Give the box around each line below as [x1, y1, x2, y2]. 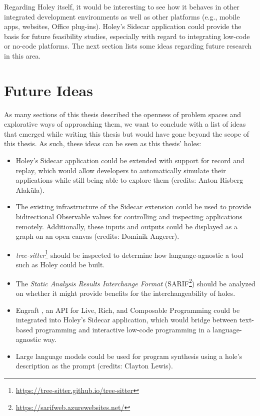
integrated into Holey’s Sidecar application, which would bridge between [15, 314, 237, 325]
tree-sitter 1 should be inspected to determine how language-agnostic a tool [15, 248, 243, 260]
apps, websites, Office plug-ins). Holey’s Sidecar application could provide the [4, 21, 241, 32]
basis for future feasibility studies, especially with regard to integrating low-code [4, 31, 250, 41]
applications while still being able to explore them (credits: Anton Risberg [15, 175, 243, 185]
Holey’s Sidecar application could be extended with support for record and [15, 155, 244, 166]
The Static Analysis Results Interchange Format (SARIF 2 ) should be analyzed [15, 276, 255, 288]
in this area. [4, 50, 41, 61]
